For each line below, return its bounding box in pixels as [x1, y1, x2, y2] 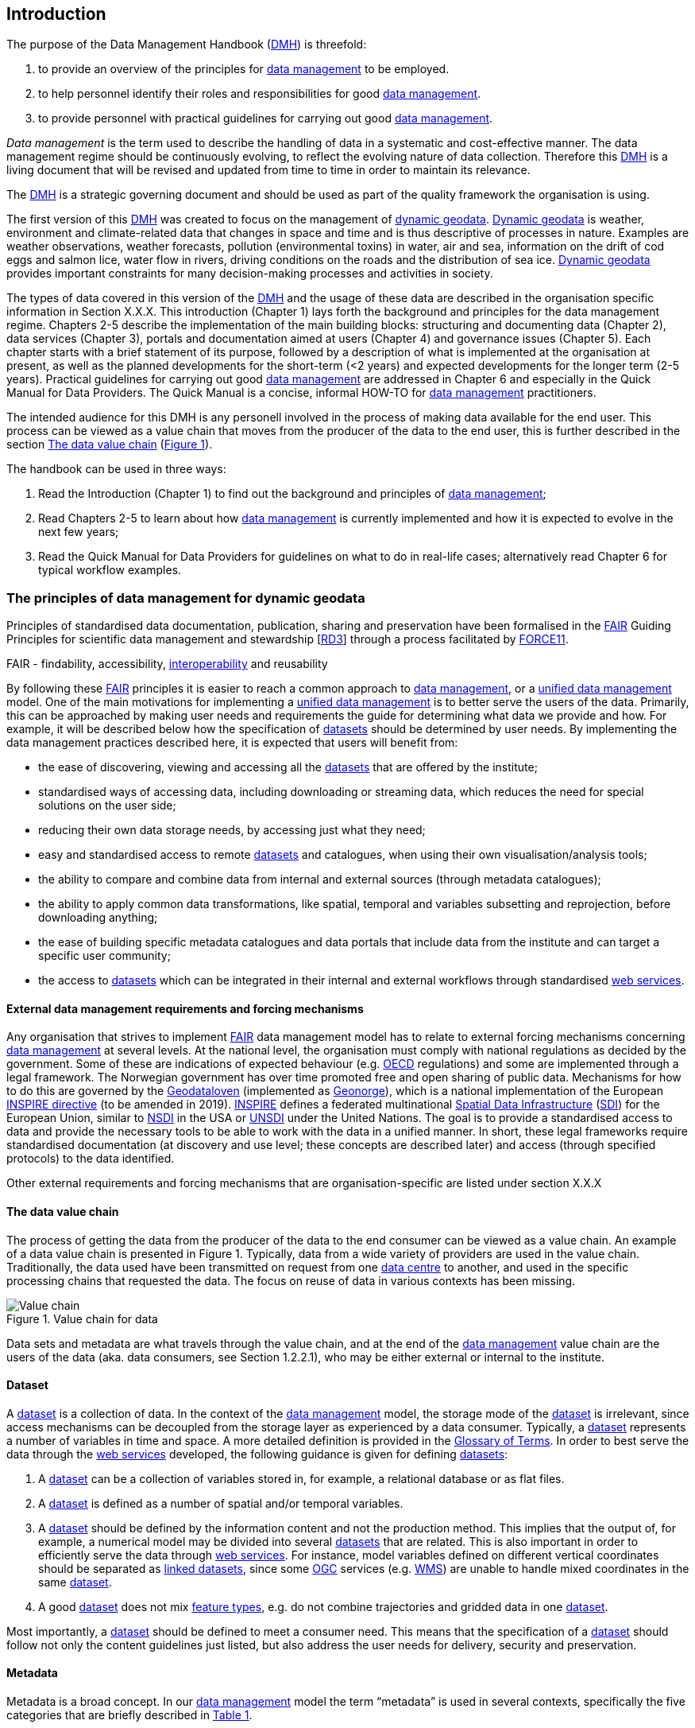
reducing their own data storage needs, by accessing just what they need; [38, 823, 426, 837]
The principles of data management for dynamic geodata [6, 589, 365, 606]
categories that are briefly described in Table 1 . [6, 1708, 253, 1722]
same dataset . [38, 1575, 112, 1589]
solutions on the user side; [38, 798, 176, 813]
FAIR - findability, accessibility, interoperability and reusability [6, 657, 328, 671]
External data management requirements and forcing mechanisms [6, 1001, 364, 1015]
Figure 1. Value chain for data [6, 1311, 158, 1326]
